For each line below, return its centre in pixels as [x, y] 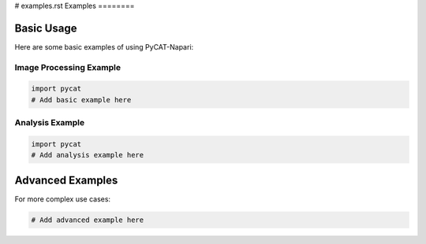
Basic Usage [46, 28]
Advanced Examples [66, 180]
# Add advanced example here [88, 220]
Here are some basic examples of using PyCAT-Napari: [104, 46]
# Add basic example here [81, 100]
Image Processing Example [68, 67]
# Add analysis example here [88, 155]
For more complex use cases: [62, 199]
